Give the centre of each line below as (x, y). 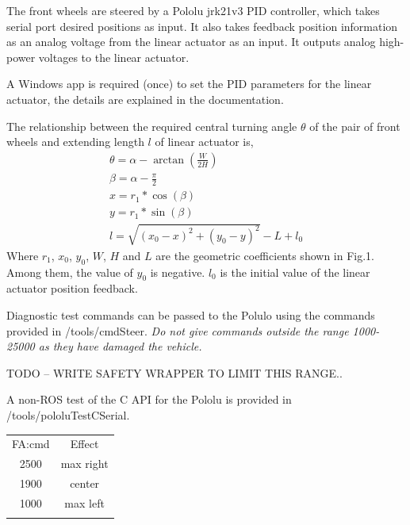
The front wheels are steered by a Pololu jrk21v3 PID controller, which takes (193, 10)
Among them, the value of (70, 272)
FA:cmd (31, 444)
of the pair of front (355, 126)
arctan (169, 160)
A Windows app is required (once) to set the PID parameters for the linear (189, 84)
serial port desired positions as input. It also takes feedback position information (202, 26)
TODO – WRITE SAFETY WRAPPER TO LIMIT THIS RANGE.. (174, 372)
